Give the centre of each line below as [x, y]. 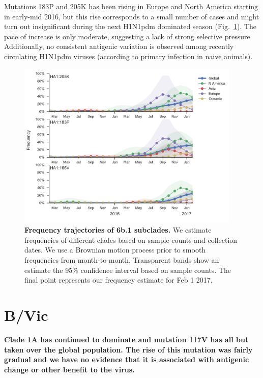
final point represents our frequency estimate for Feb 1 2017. [119, 280]
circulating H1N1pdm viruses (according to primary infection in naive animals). [128, 56]
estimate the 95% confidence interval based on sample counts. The [128, 270]
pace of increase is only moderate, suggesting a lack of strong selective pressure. [128, 36]
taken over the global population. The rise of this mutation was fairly [128, 349]
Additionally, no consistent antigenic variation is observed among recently [119, 46]
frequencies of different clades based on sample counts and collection [131, 240]
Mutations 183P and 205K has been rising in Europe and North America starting [131, 6]
